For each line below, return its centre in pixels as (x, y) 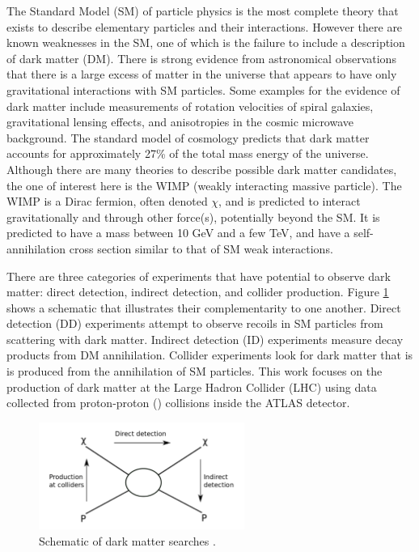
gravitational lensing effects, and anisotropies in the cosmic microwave (180, 122)
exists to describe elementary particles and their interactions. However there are (205, 26)
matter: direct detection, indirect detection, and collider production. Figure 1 (198, 292)
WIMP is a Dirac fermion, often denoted (107, 201)
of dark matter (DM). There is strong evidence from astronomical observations (201, 58)
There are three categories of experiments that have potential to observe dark (199, 276)
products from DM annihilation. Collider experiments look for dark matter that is (210, 355)
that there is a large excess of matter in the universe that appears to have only (202, 74)
